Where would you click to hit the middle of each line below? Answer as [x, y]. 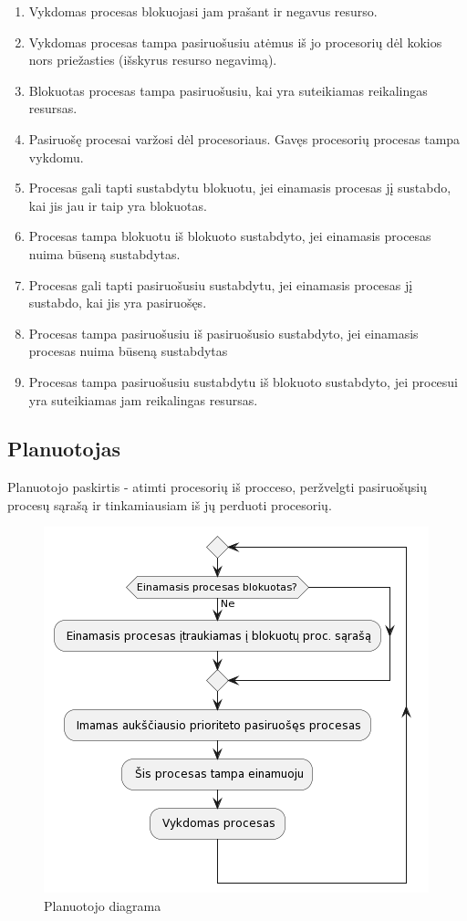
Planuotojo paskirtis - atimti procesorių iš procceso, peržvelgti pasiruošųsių [217, 487]
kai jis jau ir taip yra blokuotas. [118, 205]
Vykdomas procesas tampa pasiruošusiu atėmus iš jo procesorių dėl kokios [235, 42]
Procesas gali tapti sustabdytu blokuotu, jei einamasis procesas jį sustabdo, [240, 188]
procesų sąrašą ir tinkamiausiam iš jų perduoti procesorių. [170, 504]
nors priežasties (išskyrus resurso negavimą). [153, 60]
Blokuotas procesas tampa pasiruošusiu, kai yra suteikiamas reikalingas [228, 90]
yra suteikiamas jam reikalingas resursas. [143, 399]
